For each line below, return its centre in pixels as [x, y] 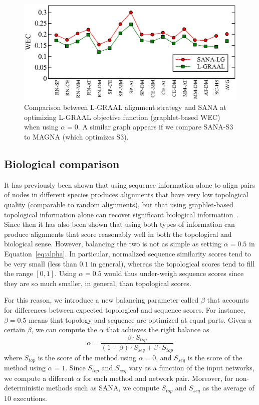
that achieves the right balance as [158, 329]
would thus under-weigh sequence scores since [174, 273]
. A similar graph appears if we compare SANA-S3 [156, 127]
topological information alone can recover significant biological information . [121, 214]
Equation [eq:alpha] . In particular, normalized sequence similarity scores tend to [128, 254]
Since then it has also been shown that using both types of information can [119, 224]
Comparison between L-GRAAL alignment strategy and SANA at [125, 107]
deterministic [24, 388]
